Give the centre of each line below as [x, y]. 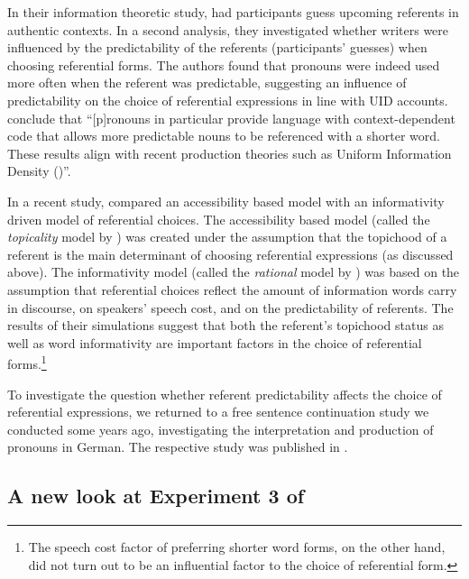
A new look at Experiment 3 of [156, 496]
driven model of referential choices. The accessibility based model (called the [219, 219]
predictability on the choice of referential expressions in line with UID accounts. [228, 100]
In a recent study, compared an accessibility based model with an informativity [226, 201]
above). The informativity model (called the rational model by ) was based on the [234, 272]
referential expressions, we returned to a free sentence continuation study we [218, 412]
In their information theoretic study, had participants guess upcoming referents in [233, 12]
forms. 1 [27, 362]
